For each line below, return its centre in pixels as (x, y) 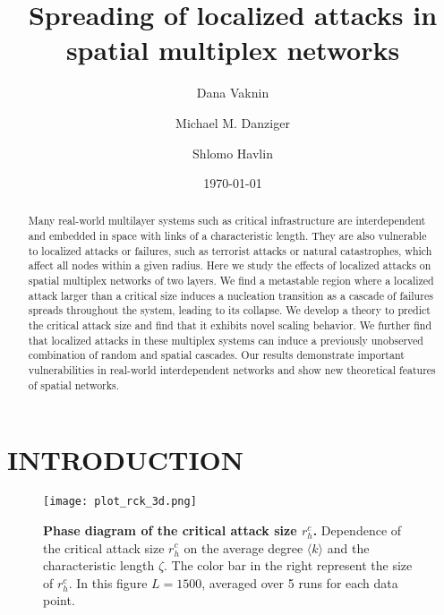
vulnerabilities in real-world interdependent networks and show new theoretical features (232, 370)
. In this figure (108, 582)
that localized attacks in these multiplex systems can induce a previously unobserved (226, 340)
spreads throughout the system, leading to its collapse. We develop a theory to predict (229, 310)
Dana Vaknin (233, 93)
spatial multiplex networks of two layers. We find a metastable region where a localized (231, 281)
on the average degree (243, 547)
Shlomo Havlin (233, 153)
